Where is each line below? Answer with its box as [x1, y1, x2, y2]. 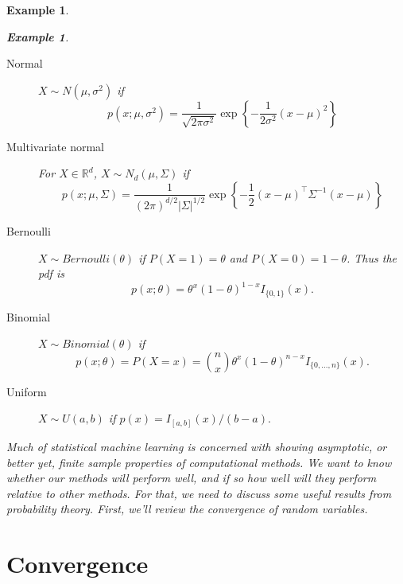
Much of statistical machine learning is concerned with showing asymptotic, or [6, 438, 387, 454]
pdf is [38, 265, 64, 282]
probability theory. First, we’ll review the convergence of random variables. [6, 500, 368, 517]
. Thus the [347, 249, 397, 266]
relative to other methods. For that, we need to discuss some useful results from [6, 485, 392, 501]
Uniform [6, 383, 47, 399]
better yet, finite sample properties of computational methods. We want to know [6, 454, 392, 470]
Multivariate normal [6, 138, 104, 154]
